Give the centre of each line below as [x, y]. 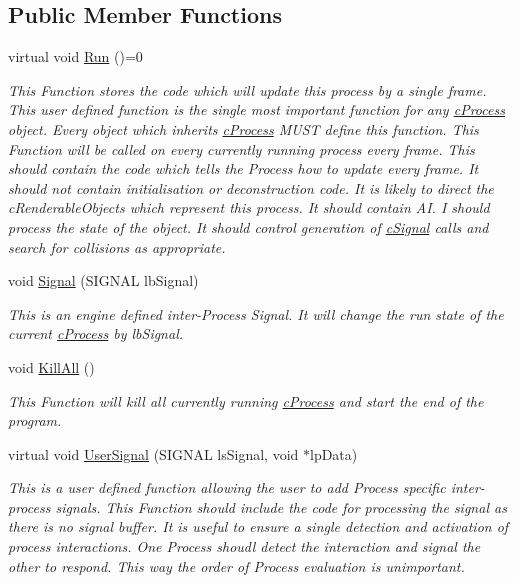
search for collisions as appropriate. [117, 246]
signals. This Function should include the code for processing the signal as [281, 506]
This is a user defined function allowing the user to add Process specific [227, 487]
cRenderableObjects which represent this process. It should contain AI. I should [249, 207]
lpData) [333, 453]
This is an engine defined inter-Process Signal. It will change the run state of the [256, 313]
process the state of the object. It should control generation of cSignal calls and [248, 226]
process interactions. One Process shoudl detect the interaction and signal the [244, 546]
